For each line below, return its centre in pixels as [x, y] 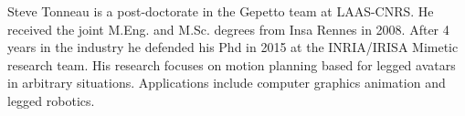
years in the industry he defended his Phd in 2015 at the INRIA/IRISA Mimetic [233, 47]
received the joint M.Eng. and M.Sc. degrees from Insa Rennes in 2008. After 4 [228, 29]
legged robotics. [51, 100]
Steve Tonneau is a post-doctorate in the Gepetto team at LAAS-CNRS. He [221, 11]
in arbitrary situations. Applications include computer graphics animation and [227, 83]
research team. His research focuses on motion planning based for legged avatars [232, 64]
